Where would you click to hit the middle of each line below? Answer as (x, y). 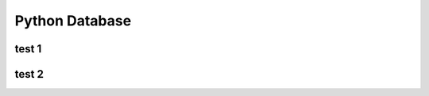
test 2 (29, 74)
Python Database (73, 21)
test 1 (28, 49)
